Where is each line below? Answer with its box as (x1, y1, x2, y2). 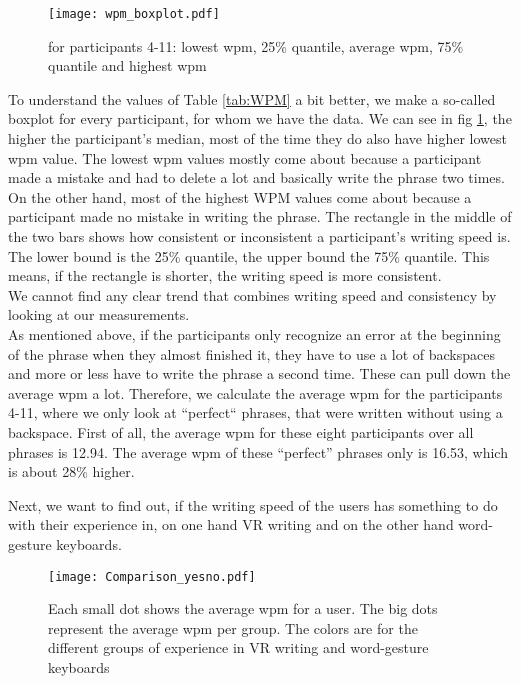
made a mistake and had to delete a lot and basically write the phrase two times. (8, 167, 505, 188)
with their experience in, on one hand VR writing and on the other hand (8, 514, 454, 535)
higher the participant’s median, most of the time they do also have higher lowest (8, 128, 507, 149)
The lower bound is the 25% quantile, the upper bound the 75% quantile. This (8, 245, 490, 266)
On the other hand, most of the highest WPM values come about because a (8, 186, 472, 207)
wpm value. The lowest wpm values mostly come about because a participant (8, 147, 482, 168)
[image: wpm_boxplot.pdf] (48, 7, 220, 21)
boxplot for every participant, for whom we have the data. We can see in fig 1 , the (8, 108, 512, 129)
